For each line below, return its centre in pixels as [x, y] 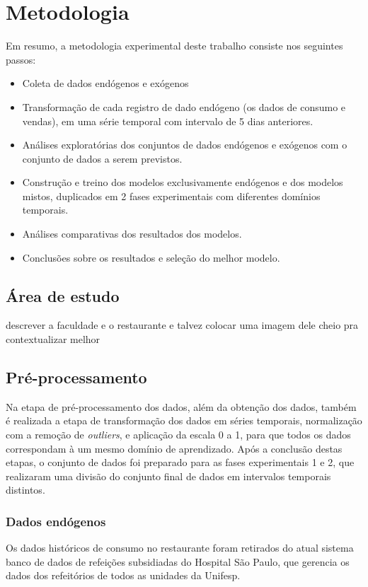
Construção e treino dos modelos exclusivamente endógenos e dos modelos [183, 182]
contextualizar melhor [53, 339]
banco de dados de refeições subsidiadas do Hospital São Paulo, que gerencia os [178, 561]
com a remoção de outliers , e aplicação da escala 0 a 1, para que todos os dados [178, 435]
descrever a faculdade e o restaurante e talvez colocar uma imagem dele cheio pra [182, 325]
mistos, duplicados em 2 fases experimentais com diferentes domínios [171, 196]
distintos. [25, 490]
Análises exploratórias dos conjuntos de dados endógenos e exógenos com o [185, 145]
